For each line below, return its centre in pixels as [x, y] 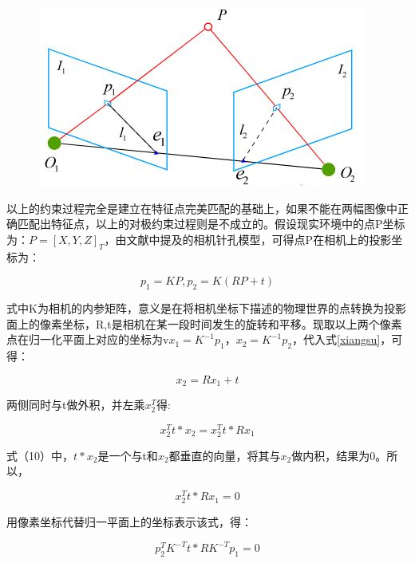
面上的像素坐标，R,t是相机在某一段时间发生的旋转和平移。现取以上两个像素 [204, 323]
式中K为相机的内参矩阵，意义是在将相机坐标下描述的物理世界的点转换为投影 [206, 307]
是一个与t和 [128, 455]
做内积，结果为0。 [339, 455]
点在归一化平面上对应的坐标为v [88, 339]
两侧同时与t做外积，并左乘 [76, 404]
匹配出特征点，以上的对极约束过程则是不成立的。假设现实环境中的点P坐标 [211, 224]
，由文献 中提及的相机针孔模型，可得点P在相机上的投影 [248, 239]
